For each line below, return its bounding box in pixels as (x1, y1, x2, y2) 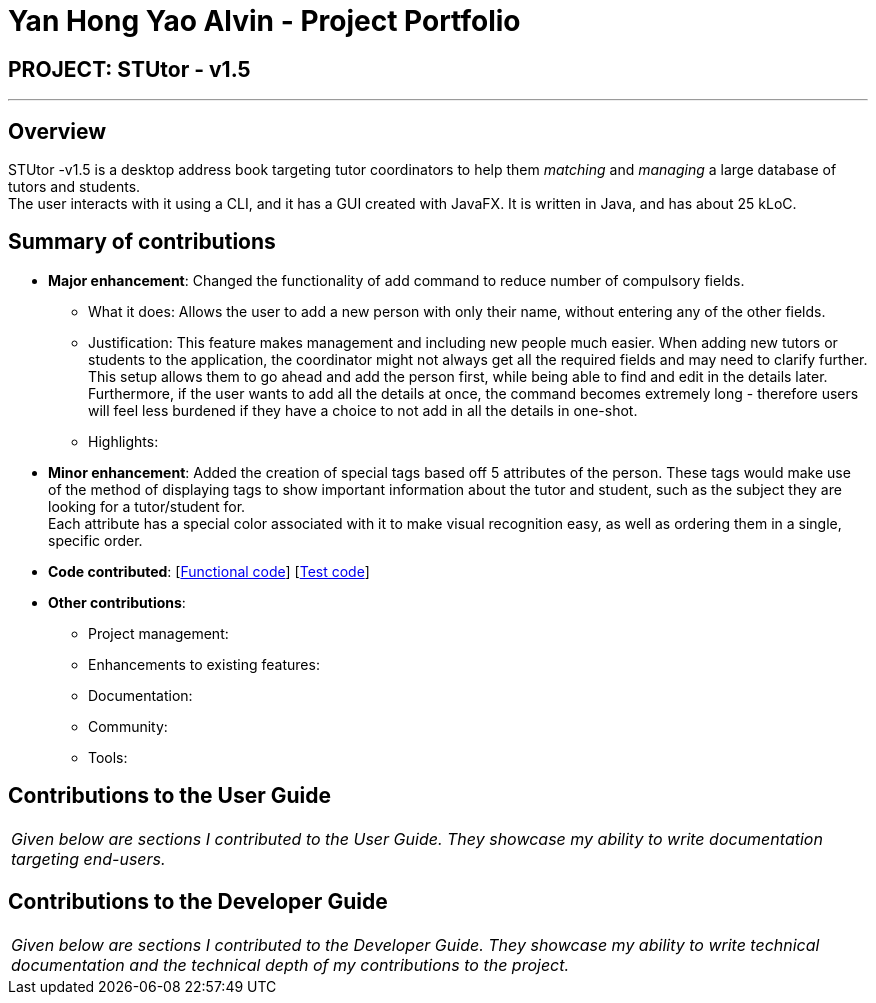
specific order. (48, 531, 143, 549)
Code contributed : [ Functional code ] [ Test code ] (48, 562, 370, 580)
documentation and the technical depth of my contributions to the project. (11, 954, 570, 975)
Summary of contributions (8, 229, 276, 255)
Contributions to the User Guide (8, 783, 331, 809)
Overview (8, 118, 107, 144)
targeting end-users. (11, 848, 166, 869)
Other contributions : (48, 593, 186, 611)
